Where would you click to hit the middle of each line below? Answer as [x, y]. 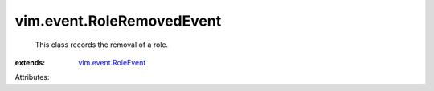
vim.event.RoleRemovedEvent [118, 21]
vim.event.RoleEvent [112, 62]
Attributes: [32, 77]
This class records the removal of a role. [102, 45]
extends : [30, 62]
